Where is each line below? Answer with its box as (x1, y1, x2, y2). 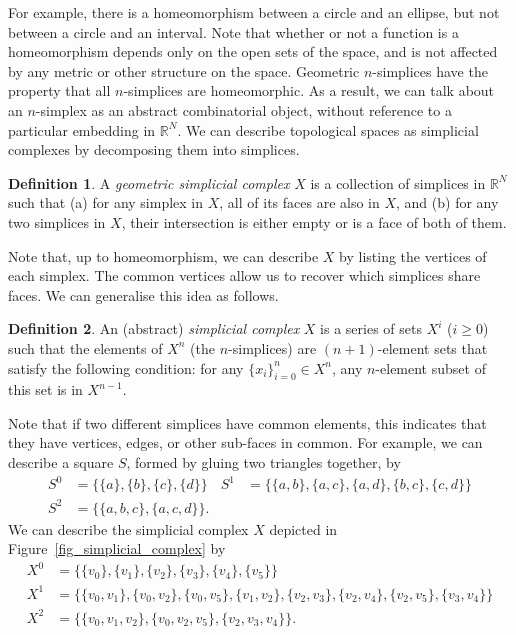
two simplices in (8, 211, 106, 232)
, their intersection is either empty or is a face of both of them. (121, 211, 507, 232)
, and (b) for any (396, 192, 499, 213)
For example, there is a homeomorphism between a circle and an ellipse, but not (8, 2, 500, 22)
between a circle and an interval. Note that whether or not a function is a (8, 21, 459, 42)
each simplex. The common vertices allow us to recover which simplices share (8, 265, 481, 286)
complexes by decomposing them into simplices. (8, 139, 300, 160)
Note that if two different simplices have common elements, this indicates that (8, 412, 487, 433)
